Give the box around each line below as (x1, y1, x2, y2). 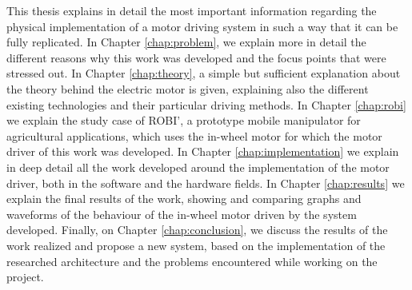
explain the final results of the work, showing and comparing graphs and (6, 190, 362, 207)
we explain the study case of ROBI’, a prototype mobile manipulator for (6, 112, 361, 129)
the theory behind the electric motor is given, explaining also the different (6, 80, 369, 97)
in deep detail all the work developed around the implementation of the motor (6, 158, 390, 175)
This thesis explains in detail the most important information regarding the (6, 2, 377, 18)
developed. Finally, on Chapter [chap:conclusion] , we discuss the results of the (6, 221, 388, 238)
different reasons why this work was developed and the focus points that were (6, 49, 386, 66)
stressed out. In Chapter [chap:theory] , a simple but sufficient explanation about (6, 65, 401, 81)
